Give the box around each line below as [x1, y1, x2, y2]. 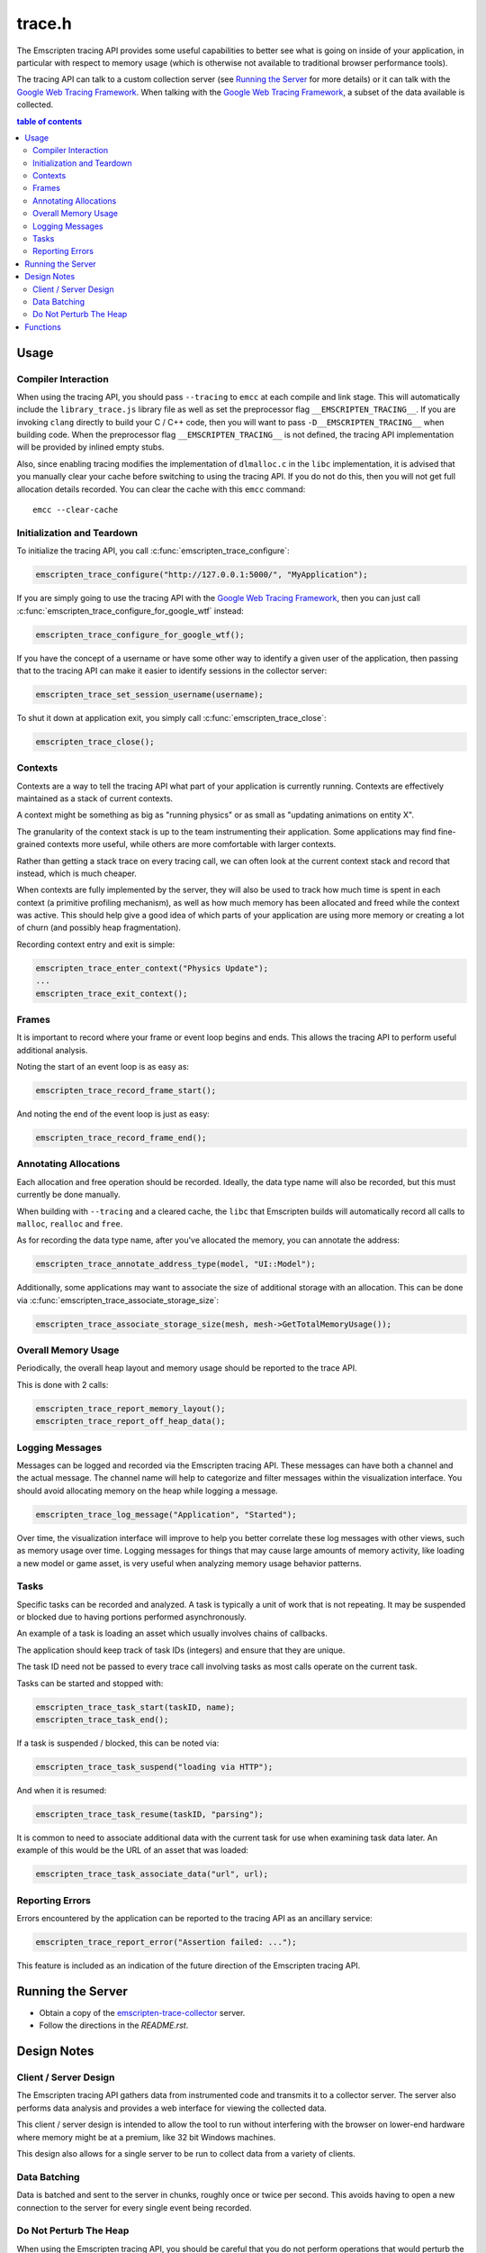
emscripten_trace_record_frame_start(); [35, 1086, 216, 1096]
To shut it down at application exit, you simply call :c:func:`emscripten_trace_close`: [16, 712, 327, 723]
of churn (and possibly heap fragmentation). [16, 922, 182, 933]
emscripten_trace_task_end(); [35, 1714, 169, 1725]
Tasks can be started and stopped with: [16, 1677, 164, 1689]
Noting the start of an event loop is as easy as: [16, 1062, 189, 1072]
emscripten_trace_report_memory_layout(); [35, 1403, 226, 1414]
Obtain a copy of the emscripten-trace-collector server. [39, 2007, 246, 2018]
